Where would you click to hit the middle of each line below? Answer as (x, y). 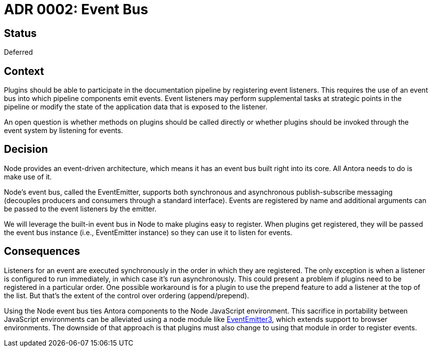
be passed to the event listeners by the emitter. (80, 209)
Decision (26, 149)
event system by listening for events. (64, 131)
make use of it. (28, 176)
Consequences (42, 251)
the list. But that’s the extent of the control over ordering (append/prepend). (126, 295)
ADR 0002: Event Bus (76, 9)
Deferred (18, 52)
